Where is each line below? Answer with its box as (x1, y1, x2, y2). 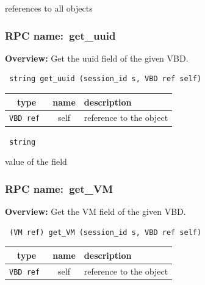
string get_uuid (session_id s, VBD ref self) (9, 74, 202, 84)
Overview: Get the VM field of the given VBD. (5, 204, 186, 217)
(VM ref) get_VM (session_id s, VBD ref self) (9, 228, 202, 237)
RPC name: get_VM (5, 181, 113, 196)
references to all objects (5, 2, 93, 14)
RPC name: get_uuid (5, 27, 116, 43)
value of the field (5, 155, 67, 168)
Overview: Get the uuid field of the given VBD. (5, 51, 189, 64)
